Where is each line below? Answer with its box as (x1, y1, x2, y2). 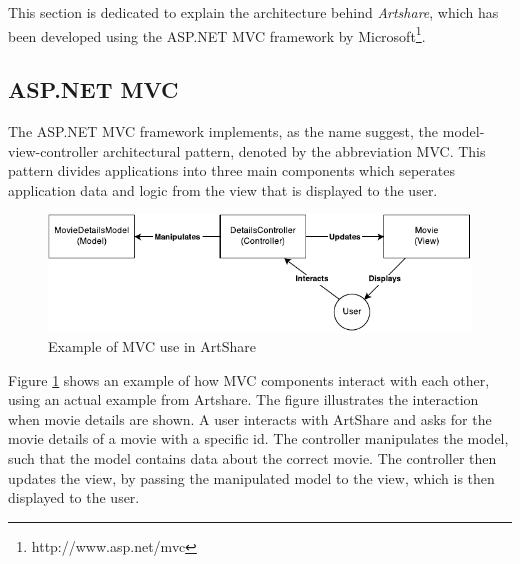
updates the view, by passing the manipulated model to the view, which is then (8, 467, 495, 488)
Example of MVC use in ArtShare (48, 336, 257, 357)
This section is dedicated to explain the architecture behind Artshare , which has (8, 2, 499, 22)
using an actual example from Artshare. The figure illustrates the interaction (8, 389, 479, 410)
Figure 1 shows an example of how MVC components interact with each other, (8, 369, 490, 390)
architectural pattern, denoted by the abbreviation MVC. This (102, 140, 486, 161)
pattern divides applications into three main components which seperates (8, 160, 455, 181)
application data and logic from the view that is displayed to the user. (8, 179, 438, 200)
